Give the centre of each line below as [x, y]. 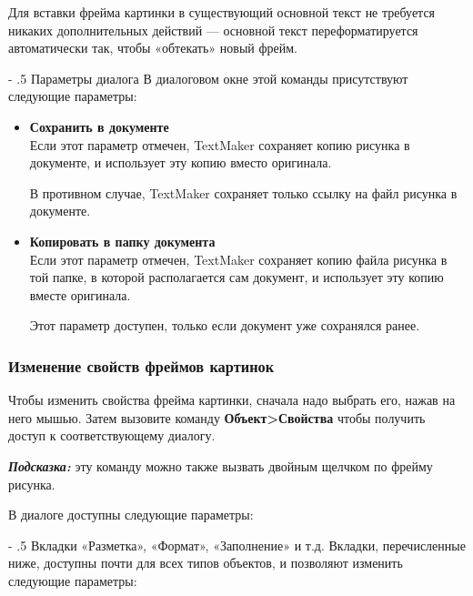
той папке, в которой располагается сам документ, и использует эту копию [236, 277]
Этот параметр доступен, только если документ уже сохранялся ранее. [225, 325]
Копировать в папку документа [122, 241]
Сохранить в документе [99, 126]
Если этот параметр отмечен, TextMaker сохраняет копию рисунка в [220, 144]
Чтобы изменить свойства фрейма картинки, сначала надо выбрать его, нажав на [232, 400]
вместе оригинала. [80, 294]
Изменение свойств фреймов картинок [141, 365]
